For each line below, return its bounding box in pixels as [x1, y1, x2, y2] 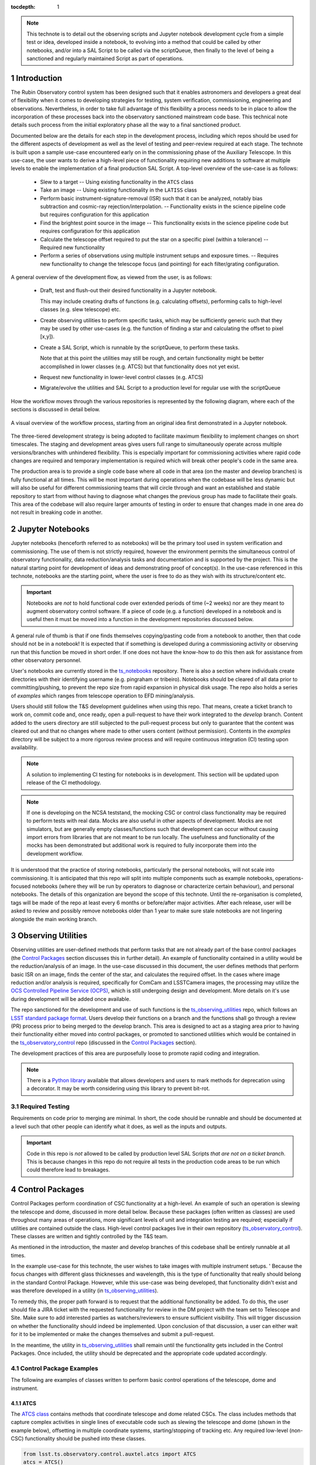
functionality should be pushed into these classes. [25, 1435, 146, 1442]
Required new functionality [40, 244, 105, 251]
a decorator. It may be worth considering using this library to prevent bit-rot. [26, 1085, 210, 1092]
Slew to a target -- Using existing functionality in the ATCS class [40, 178, 194, 185]
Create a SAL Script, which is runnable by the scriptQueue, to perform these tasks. [40, 343, 240, 351]
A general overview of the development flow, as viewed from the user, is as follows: [11, 274, 212, 281]
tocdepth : [11, 4, 36, 10]
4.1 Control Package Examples [11, 1364, 99, 1372]
